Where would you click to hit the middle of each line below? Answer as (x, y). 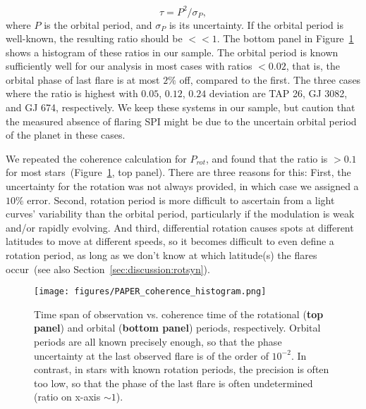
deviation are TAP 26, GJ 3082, (278, 93)
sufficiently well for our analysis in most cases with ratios (129, 66)
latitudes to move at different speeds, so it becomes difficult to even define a (170, 241)
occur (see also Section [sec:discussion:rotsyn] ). (108, 269)
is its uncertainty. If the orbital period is (256, 24)
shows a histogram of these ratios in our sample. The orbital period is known (172, 52)
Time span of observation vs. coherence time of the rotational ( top (179, 314)
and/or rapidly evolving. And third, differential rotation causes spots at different (180, 227)
